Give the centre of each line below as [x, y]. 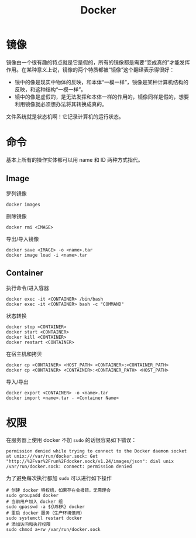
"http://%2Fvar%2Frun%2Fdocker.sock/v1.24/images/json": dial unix [90, 462]
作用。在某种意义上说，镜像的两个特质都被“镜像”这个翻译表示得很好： [90, 69]
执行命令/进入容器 [28, 288]
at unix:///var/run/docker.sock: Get [52, 457]
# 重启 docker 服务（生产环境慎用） [45, 513]
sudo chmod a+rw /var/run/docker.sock [53, 530]
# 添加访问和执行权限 [28, 525]
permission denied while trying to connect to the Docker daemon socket [97, 451]
